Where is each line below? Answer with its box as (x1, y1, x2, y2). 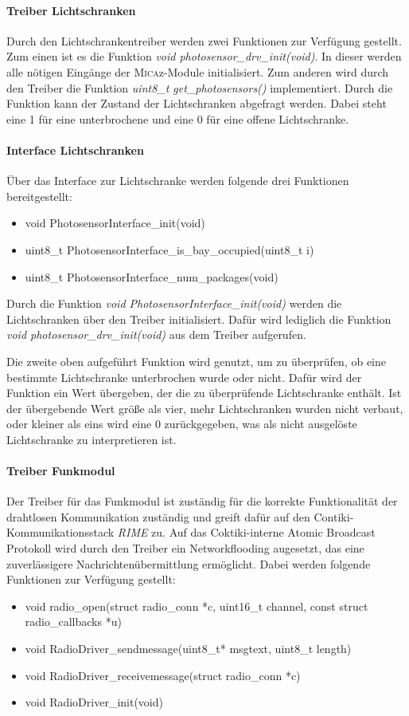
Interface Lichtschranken (6, 141, 144, 158)
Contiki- (314, 508, 354, 525)
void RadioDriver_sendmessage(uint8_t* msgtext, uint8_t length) (25, 640, 352, 657)
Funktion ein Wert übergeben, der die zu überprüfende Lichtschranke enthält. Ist (6, 384, 402, 401)
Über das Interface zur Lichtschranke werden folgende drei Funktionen (6, 172, 349, 189)
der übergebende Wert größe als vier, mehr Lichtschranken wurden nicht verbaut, (6, 399, 403, 416)
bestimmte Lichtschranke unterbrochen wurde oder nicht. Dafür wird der (6, 368, 362, 385)
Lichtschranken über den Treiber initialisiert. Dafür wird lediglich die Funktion (6, 310, 391, 327)
